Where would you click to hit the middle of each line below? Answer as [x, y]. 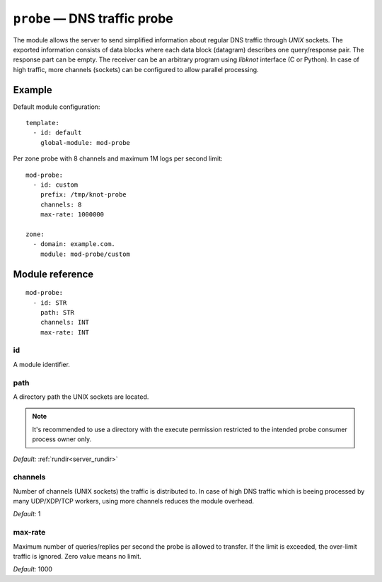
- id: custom [56, 185]
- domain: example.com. [74, 244]
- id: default [57, 133]
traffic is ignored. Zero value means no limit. [77, 556]
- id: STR [50, 303]
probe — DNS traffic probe [93, 18]
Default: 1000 [33, 569]
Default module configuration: [57, 107]
